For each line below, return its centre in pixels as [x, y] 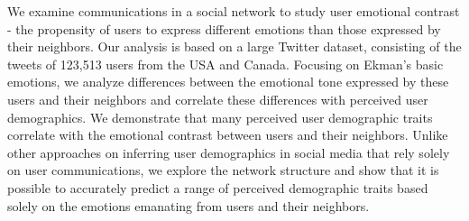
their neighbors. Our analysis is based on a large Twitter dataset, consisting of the [234, 46]
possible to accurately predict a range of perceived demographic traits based [218, 187]
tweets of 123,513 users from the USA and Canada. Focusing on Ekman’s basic [225, 64]
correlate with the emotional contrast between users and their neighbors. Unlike [228, 135]
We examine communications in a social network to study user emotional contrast [234, 11]
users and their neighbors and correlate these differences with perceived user [218, 99]
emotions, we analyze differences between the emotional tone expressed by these [228, 82]
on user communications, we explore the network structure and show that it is [223, 170]
